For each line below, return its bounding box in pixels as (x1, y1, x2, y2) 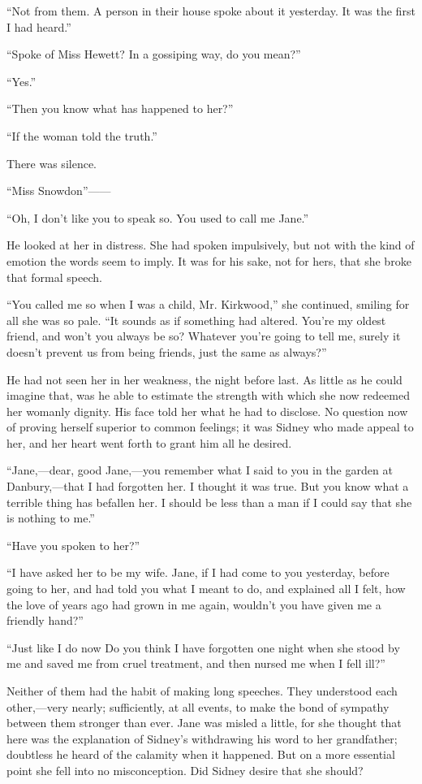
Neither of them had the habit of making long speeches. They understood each (6, 682, 398, 699)
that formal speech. (6, 268, 102, 285)
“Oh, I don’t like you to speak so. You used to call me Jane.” (6, 209, 309, 226)
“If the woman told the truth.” (6, 127, 157, 144)
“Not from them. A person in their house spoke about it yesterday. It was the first (6, 2, 416, 19)
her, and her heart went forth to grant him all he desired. (6, 434, 292, 451)
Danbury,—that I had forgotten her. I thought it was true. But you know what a (6, 478, 409, 495)
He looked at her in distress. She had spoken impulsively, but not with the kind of (6, 236, 415, 253)
